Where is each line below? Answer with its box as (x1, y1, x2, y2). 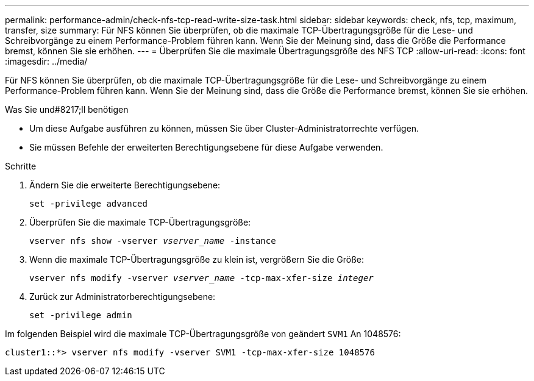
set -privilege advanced (29, 199, 148, 208)
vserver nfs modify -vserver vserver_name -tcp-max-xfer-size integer (29, 273, 374, 283)
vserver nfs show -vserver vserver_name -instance (29, 236, 276, 246)
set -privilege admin (29, 310, 132, 320)
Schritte (5, 161, 37, 171)
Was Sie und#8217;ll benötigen (5, 104, 129, 115)
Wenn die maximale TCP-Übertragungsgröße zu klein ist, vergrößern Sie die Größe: (29, 254, 365, 265)
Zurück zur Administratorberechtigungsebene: (29, 291, 216, 302)
